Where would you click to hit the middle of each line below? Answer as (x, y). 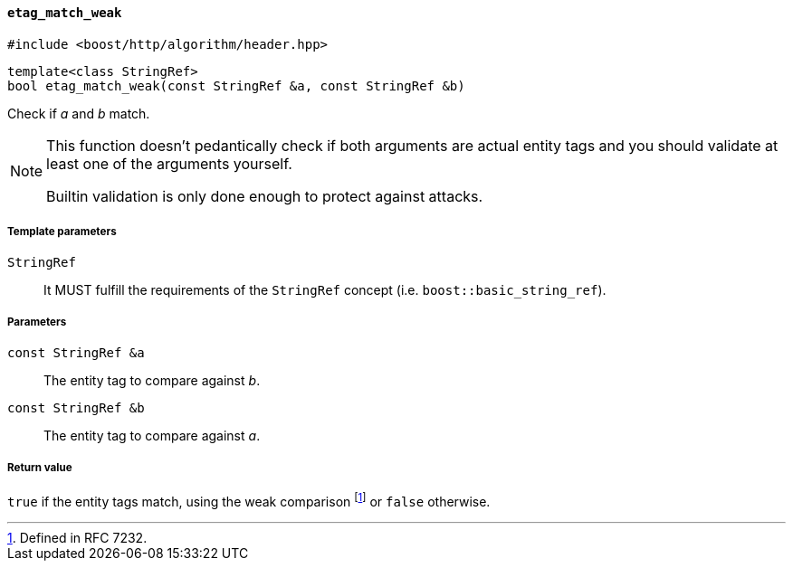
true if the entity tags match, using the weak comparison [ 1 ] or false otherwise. (249, 500)
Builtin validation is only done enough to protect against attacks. (265, 196)
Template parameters (62, 232)
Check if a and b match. (79, 113)
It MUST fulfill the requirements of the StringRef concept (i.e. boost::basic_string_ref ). (325, 290)
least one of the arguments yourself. (169, 163)
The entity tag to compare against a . (152, 436)
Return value (40, 467)
